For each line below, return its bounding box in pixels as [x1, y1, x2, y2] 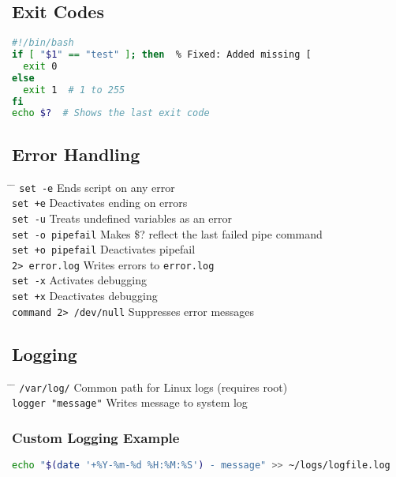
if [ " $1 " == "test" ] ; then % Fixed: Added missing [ [12, 49, 312, 61]
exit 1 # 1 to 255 [23, 84, 125, 96]
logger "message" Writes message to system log [12, 394, 248, 411]
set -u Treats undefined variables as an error [12, 209, 233, 226]
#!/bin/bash [12, 37, 74, 49]
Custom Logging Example [12, 427, 180, 447]
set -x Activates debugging [12, 272, 147, 288]
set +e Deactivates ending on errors [12, 194, 188, 211]
